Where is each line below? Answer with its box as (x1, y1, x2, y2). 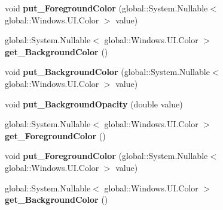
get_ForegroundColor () (5, 129, 106, 142)
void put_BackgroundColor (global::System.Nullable (5, 65, 210, 78)
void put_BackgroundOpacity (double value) (5, 97, 183, 110)
